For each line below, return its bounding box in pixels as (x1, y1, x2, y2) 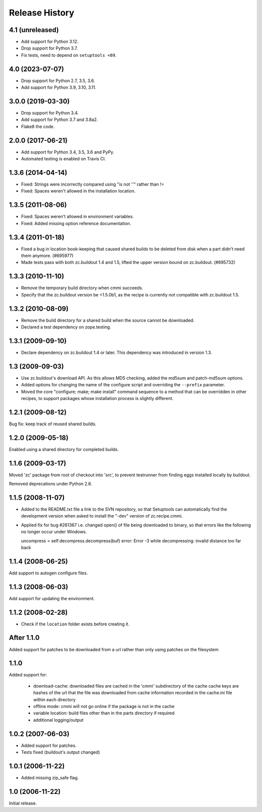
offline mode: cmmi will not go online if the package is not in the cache (33, 704, 175, 709)
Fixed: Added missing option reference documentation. (21, 220, 131, 226)
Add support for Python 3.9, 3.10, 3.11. (21, 85, 97, 90)
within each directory (33, 696, 76, 702)
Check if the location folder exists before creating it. (21, 621, 130, 627)
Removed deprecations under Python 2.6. (9, 481, 92, 487)
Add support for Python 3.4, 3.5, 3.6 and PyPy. (21, 149, 115, 155)
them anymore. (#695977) (21, 253, 74, 259)
